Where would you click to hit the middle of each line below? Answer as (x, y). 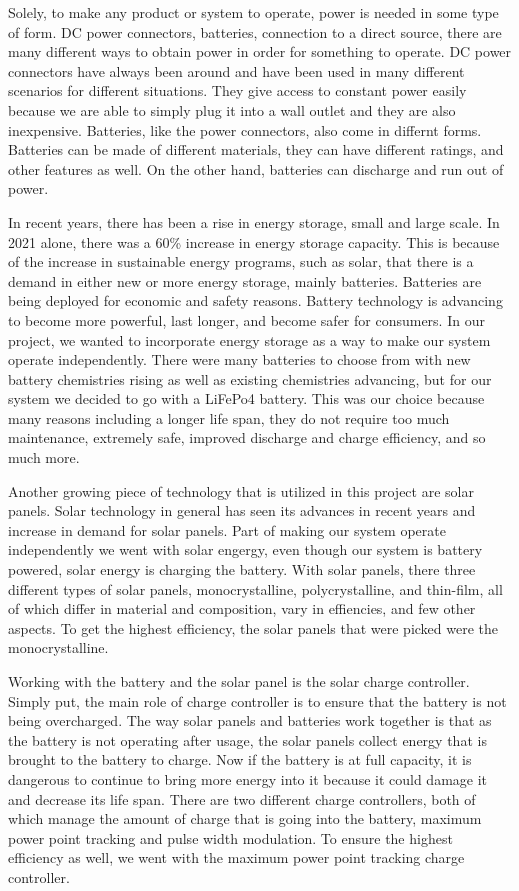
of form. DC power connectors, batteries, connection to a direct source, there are (255, 31)
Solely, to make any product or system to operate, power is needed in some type (253, 12)
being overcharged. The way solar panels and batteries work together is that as (250, 720)
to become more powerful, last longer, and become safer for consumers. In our (246, 319)
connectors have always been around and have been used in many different (236, 70)
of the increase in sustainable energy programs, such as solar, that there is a (241, 261)
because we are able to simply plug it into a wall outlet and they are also (232, 109)
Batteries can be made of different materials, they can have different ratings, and (256, 149)
